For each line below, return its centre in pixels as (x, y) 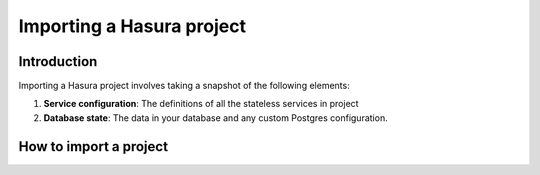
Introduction (58, 61)
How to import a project (93, 146)
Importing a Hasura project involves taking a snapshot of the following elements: (184, 86)
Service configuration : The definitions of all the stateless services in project (201, 104)
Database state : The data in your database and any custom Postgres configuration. (216, 117)
